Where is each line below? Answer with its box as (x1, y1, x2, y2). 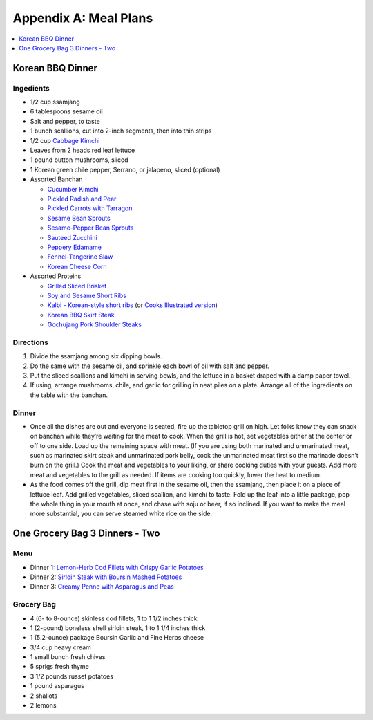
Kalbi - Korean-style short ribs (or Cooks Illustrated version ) (47, 301, 218, 309)
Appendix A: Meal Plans (12, 10, 153, 26)
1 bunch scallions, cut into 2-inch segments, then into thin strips (30, 127, 212, 135)
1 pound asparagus (30, 682, 84, 690)
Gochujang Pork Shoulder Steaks (47, 320, 142, 329)
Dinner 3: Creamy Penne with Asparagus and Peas (30, 582, 174, 591)
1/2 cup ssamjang (30, 98, 81, 107)
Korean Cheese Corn (47, 262, 107, 270)
